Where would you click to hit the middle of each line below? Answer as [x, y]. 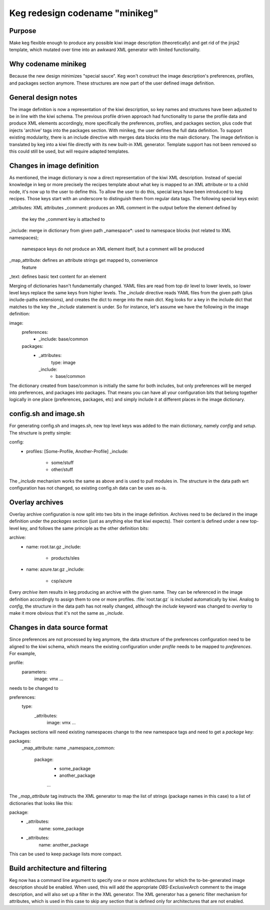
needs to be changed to [34, 688]
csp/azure [62, 581]
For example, [23, 653]
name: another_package [64, 845]
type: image [63, 362]
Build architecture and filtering [58, 868]
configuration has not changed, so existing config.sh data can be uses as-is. [88, 488]
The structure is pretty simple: [40, 432]
